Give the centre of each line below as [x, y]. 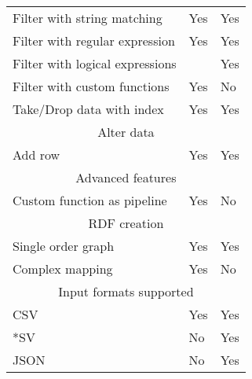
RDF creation [126, 223]
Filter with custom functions [91, 86]
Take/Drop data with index [88, 109]
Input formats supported [126, 291]
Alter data [126, 132]
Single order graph [64, 246]
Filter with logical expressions [95, 63]
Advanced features [126, 177]
